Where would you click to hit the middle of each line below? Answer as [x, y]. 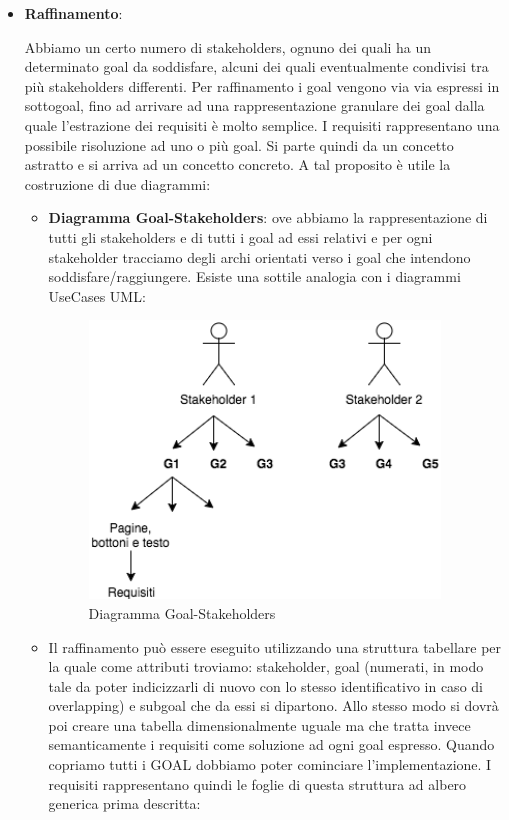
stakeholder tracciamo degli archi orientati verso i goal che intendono [259, 256]
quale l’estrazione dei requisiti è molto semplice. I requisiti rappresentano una [262, 124]
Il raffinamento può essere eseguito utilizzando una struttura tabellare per [275, 646]
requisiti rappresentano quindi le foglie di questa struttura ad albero [257, 783]
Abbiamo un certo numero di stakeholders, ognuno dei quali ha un [228, 46]
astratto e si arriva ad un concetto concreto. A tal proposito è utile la [237, 164]
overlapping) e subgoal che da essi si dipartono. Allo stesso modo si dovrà [273, 705]
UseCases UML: [97, 295]
